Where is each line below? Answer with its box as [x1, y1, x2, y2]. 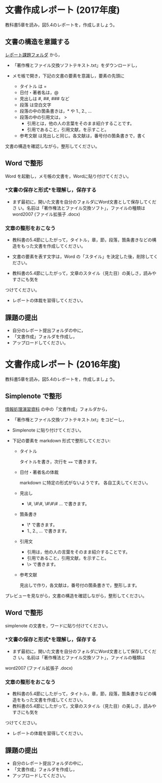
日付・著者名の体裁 [19, 469, 59, 475]
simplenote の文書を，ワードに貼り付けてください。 [5, 622, 111, 628]
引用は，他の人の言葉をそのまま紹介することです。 [27, 549, 130, 555]
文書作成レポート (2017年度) [5, 4, 120, 16]
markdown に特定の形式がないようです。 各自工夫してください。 [19, 479, 151, 485]
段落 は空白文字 [19, 102, 52, 108]
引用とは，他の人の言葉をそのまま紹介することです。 [27, 120, 134, 126]
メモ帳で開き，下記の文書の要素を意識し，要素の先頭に [12, 73, 125, 79]
